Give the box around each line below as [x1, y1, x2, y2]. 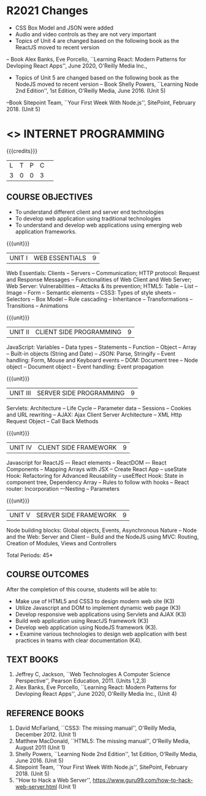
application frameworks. [15, 228, 77, 235]
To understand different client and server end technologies [15, 208, 164, 216]
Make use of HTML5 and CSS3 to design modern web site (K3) [15, 597, 175, 605]
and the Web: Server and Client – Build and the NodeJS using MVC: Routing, [6, 533, 199, 540]
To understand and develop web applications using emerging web [15, 221, 183, 228]
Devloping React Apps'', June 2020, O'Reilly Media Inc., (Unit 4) [15, 690, 177, 698]
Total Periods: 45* [6, 551, 53, 559]
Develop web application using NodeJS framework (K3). [15, 623, 158, 631]
